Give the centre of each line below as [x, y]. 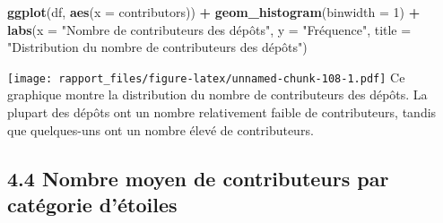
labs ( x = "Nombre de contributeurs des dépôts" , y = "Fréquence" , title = [209, 29]
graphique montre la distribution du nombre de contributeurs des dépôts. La [217, 94]
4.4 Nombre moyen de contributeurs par [198, 178]
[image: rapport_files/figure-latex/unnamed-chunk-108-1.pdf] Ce [206, 77]
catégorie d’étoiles [92, 204]
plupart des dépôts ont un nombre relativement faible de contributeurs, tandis [222, 112]
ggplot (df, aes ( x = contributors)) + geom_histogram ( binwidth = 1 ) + [214, 12]
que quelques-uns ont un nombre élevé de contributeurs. [161, 129]
